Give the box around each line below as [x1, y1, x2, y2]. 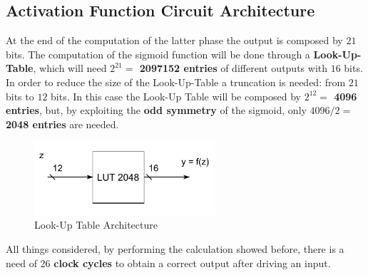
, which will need [33, 61, 107, 76]
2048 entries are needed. [6, 116, 119, 131]
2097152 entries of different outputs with [139, 61, 328, 76]
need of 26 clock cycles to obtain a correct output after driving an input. [6, 255, 331, 270]
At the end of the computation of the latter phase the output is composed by [6, 33, 343, 48]
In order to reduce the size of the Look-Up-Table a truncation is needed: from [6, 74, 346, 89]
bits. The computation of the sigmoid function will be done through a [6, 46, 310, 61]
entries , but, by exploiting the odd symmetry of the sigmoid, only [6, 103, 307, 118]
